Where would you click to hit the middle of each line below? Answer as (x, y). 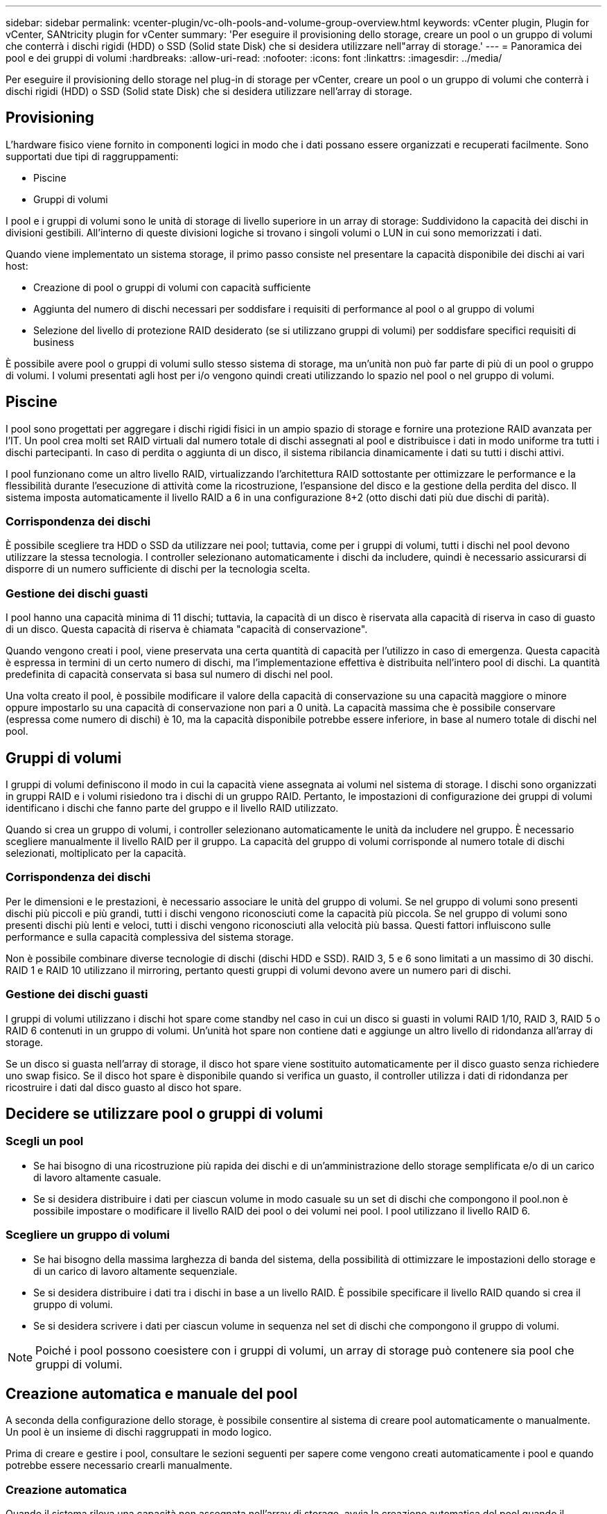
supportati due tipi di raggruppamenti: (92, 156)
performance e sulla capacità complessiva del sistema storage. (150, 937)
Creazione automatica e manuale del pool (152, 1393)
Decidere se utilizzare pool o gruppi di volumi (165, 1113)
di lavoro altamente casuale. (97, 1177)
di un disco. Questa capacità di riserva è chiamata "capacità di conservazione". (187, 629)
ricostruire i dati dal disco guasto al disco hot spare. (124, 1087)
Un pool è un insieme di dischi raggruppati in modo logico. (139, 1432)
